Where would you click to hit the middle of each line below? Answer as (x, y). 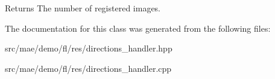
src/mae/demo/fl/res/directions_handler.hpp (89, 48)
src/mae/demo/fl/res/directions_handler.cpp (88, 68)
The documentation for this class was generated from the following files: (138, 28)
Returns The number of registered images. (83, 8)
